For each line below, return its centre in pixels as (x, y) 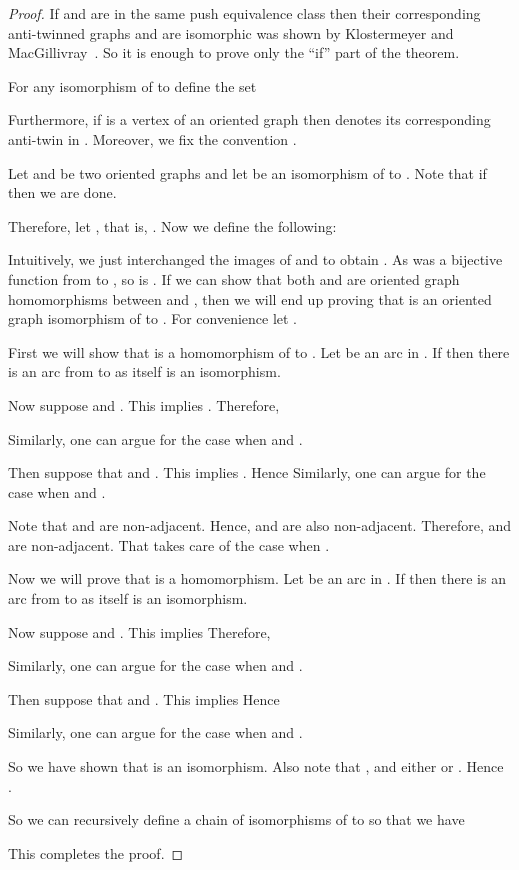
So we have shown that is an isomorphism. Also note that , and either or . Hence (256, 766)
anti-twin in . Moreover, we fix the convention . (152, 138)
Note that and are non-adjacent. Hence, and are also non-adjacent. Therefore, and (260, 525)
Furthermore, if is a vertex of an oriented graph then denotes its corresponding (249, 119)
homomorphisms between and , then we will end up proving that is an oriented (250, 298)
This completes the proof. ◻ (96, 852)
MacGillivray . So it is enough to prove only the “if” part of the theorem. (234, 52)
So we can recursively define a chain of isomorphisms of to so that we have (236, 819)
